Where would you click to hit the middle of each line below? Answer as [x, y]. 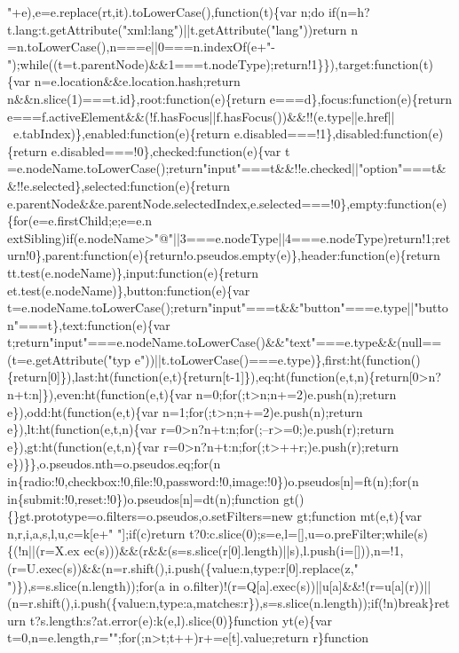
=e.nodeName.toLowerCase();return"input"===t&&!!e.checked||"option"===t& [227, 168]
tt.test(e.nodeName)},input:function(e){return [133, 272]
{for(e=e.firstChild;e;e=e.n [80, 220]
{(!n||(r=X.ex [44, 551]
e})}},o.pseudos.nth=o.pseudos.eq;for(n [114, 464]
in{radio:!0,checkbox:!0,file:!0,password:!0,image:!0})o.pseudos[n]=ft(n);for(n [213, 481]
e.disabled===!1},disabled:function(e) [339, 134]
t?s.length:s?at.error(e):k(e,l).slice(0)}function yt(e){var [181, 620]
